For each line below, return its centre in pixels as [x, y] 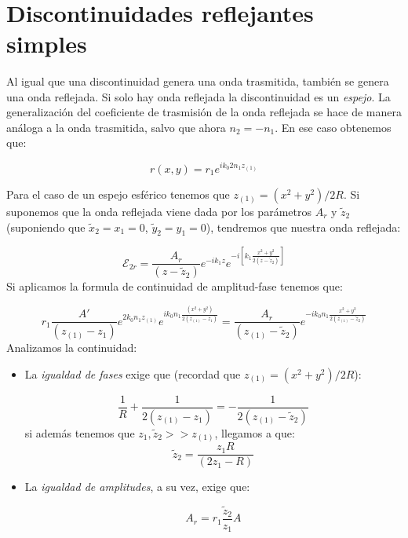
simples [47, 43]
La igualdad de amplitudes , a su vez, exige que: [137, 487]
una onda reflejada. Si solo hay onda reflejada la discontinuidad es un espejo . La [199, 96]
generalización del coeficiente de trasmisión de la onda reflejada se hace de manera [204, 112]
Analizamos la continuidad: [72, 348]
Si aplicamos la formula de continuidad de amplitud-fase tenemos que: [175, 286]
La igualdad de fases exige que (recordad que [133, 373]
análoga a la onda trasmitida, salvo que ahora [116, 127]
